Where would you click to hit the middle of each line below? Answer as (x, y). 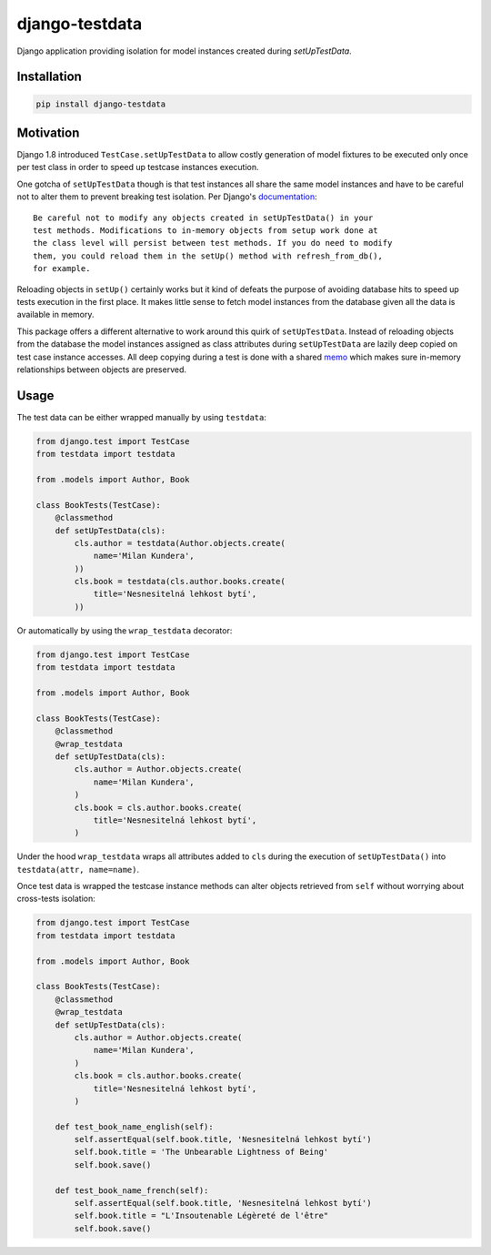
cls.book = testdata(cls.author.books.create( (180, 582)
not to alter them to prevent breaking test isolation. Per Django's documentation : (167, 197)
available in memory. (55, 315)
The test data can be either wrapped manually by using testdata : (142, 417)
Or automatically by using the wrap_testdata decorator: (125, 630)
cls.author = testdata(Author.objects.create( (180, 543)
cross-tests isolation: (56, 899)
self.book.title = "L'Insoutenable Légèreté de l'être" (201, 1216)
